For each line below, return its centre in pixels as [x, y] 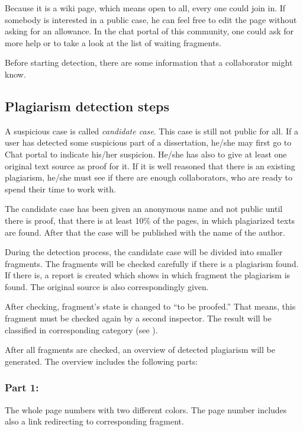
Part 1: [22, 387]
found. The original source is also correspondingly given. [107, 286]
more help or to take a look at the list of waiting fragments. [113, 42]
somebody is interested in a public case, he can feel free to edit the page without [151, 19]
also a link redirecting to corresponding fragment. [94, 421]
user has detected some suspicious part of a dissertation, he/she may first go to [148, 142]
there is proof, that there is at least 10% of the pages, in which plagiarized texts [150, 220]
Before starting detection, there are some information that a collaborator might [149, 62]
